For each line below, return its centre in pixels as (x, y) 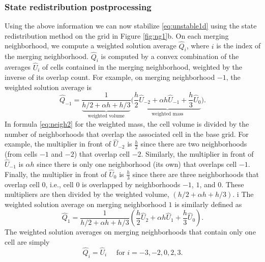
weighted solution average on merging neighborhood (85, 204)
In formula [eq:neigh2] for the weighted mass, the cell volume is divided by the (127, 123)
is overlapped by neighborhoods (131, 184)
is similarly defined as (208, 204)
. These (233, 184)
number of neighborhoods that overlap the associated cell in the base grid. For (127, 134)
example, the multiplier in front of (58, 144)
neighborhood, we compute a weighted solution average (91, 46)
